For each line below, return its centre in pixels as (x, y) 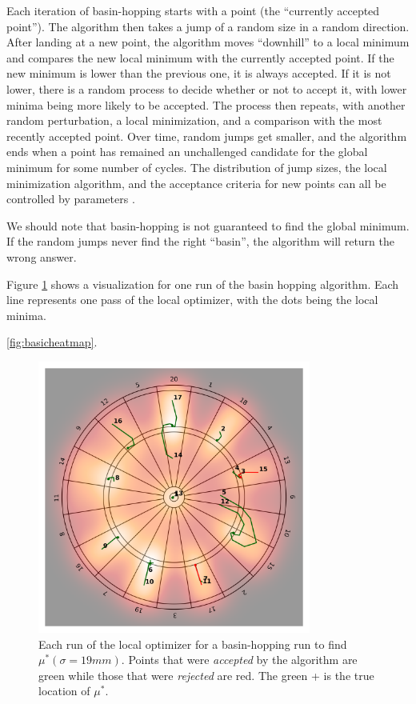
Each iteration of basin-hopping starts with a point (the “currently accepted (193, 10)
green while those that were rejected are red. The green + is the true (206, 675)
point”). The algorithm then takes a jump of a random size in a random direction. (208, 26)
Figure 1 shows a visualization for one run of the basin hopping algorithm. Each (203, 284)
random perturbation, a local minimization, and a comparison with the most (194, 120)
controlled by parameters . (71, 199)
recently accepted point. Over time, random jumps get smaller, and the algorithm (207, 136)
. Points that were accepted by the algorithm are (239, 660)
